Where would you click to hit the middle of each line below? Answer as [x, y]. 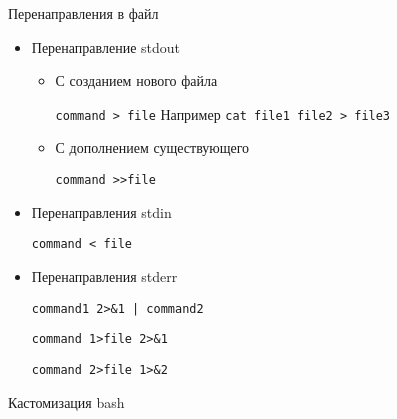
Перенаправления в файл [83, 13]
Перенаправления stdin [101, 211]
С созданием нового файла [136, 80]
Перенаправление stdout [106, 46]
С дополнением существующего [152, 147]
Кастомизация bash [66, 401]
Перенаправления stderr [104, 275]
